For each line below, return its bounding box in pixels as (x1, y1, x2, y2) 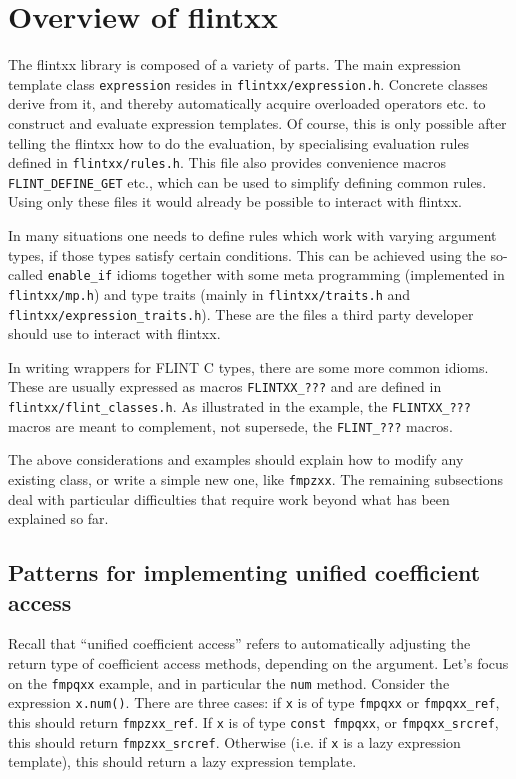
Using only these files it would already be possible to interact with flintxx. (8, 191, 462, 212)
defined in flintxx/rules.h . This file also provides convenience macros (8, 152, 446, 173)
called (8, 264, 43, 285)
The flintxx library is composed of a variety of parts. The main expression (8, 54, 461, 75)
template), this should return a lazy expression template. (8, 751, 357, 772)
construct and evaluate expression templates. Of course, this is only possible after (8, 112, 507, 133)
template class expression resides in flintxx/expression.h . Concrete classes (8, 73, 488, 94)
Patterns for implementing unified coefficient (8, 557, 481, 588)
